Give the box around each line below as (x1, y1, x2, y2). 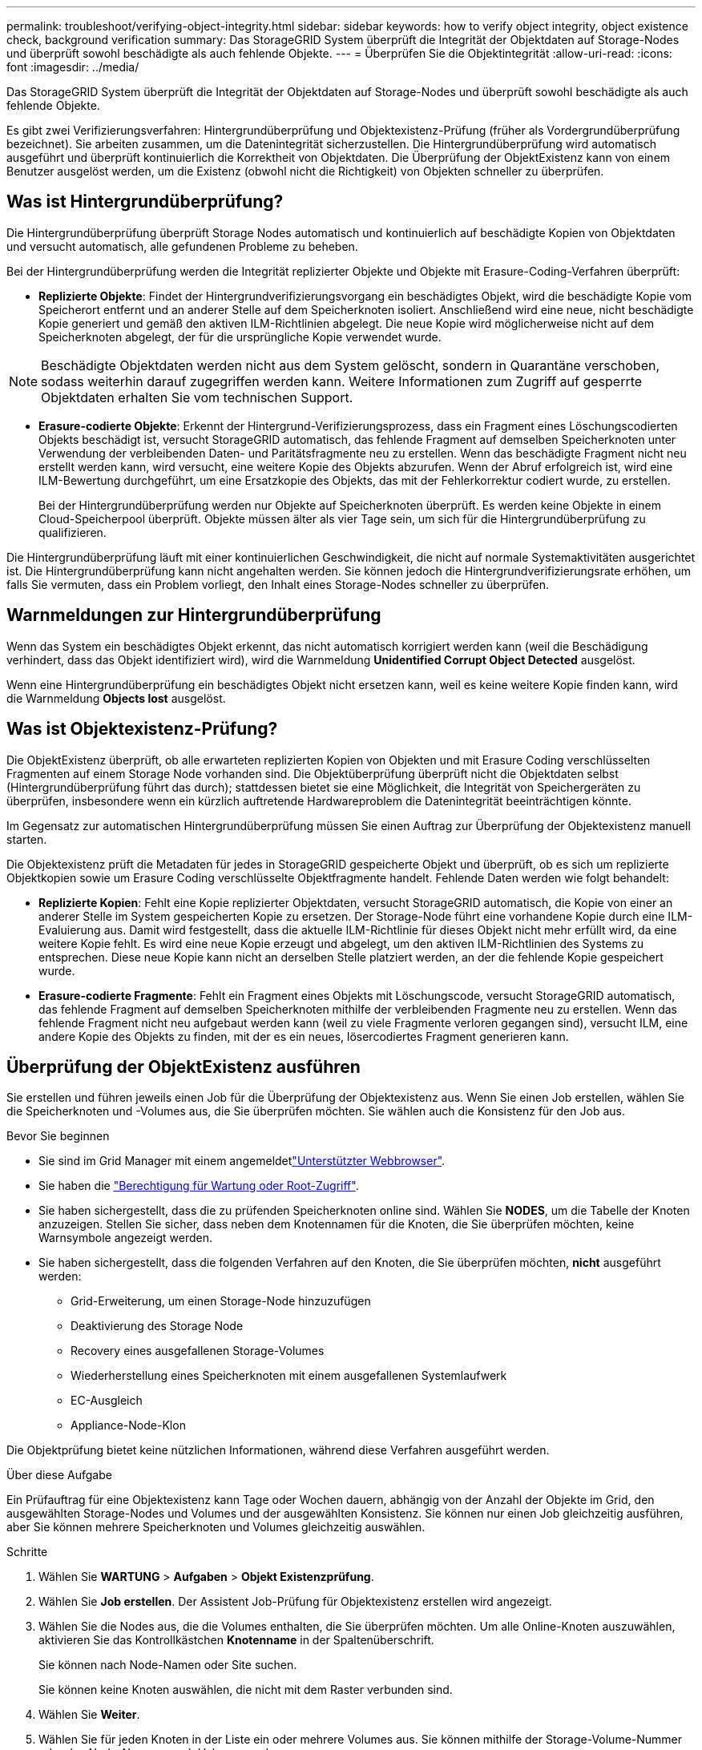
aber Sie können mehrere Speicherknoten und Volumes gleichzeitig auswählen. (6, 1520, 426, 1534)
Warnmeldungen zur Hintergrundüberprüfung (6, 605, 381, 626)
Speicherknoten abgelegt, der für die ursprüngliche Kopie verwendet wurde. (38, 329, 442, 344)
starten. (6, 832, 47, 846)
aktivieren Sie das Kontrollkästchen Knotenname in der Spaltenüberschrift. (38, 1633, 434, 1647)
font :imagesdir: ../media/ (6, 60, 139, 74)
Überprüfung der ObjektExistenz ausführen (6, 1056, 361, 1077)
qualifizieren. (38, 525, 107, 539)
